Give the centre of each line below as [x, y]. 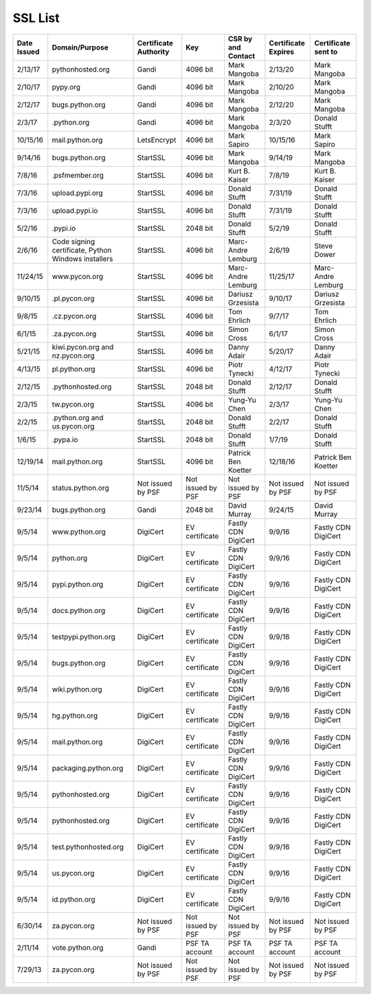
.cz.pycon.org [74, 315]
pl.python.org [74, 369]
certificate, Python [82, 250]
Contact [241, 56]
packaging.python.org [88, 768]
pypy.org [66, 87]
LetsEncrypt [157, 140]
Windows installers [82, 258]
